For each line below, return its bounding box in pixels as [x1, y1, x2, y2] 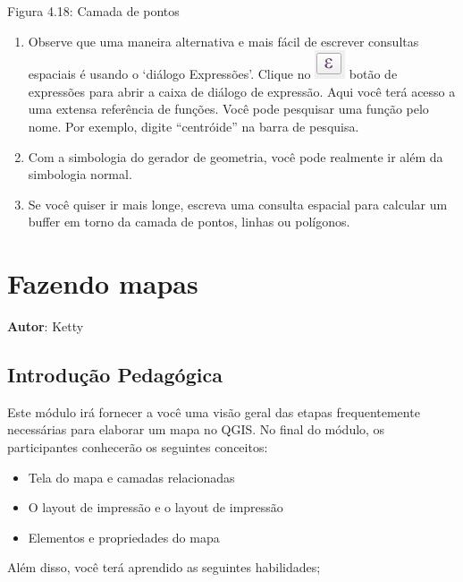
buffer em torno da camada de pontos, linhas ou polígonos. [28, 212, 350, 231]
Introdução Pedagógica [7, 361, 223, 389]
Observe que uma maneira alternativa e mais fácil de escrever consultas [28, 31, 419, 50]
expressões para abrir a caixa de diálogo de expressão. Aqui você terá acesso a [28, 81, 456, 100]
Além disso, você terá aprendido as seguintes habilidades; [7, 558, 321, 577]
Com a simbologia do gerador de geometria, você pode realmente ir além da [28, 147, 443, 166]
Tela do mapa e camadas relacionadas [28, 467, 235, 486]
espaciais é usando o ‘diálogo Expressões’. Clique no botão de [28, 64, 398, 83]
